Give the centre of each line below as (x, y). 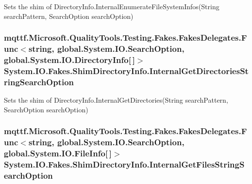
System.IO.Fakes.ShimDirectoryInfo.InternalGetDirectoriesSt (126, 70)
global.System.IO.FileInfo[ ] (58, 153)
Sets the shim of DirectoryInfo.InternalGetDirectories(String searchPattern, (116, 100)
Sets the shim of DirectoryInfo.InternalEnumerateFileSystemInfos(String (112, 6)
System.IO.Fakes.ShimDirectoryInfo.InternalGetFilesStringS (124, 164)
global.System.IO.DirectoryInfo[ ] (69, 59)
